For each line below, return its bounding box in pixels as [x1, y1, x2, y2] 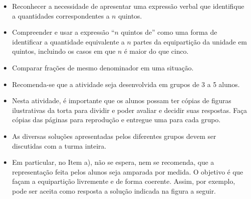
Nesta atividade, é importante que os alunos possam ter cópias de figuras [12, 95, 231, 106]
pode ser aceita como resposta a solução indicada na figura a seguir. [12, 185, 216, 196]
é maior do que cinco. [124, 46, 189, 56]
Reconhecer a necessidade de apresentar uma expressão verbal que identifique [12, 1, 245, 11]
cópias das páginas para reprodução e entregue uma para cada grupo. [12, 114, 221, 125]
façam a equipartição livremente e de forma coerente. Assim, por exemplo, [12, 176, 235, 186]
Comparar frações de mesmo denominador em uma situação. [12, 62, 194, 72]
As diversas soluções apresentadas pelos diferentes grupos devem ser [12, 131, 216, 141]
